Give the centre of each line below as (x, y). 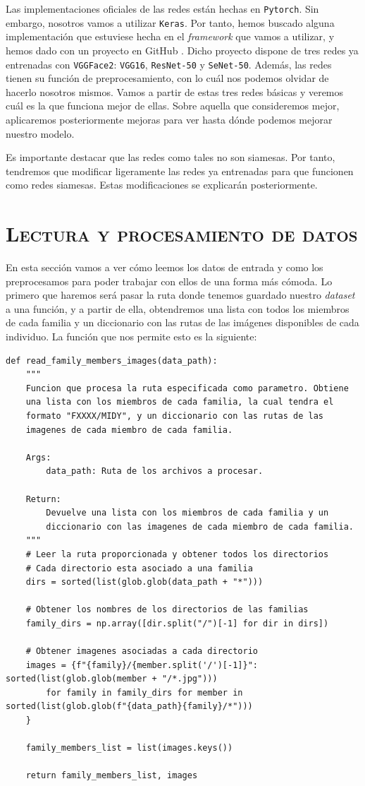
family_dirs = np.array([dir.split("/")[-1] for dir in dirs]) (177, 623)
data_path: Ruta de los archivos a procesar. (155, 471)
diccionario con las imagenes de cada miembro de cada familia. (200, 526)
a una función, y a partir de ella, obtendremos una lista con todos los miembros (178, 308)
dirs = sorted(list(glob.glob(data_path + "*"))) (144, 582)
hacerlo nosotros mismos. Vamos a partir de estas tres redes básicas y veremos (175, 91)
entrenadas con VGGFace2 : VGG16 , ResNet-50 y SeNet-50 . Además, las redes (169, 64)
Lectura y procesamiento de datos (182, 233)
